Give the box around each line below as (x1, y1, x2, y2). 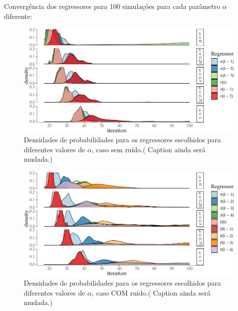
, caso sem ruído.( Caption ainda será (92, 144, 206, 154)
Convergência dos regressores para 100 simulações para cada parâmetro (4, 1, 220, 11)
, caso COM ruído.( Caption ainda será (92, 287, 211, 298)
